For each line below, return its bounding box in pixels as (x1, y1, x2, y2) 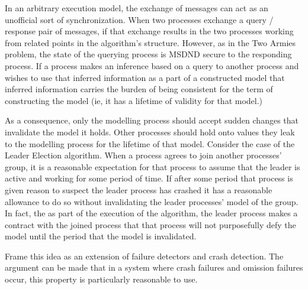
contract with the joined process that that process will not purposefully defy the (5, 218, 296, 230)
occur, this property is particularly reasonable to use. (5, 273, 198, 285)
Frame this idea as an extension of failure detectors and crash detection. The (5, 249, 284, 262)
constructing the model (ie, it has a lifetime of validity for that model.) (5, 94, 263, 106)
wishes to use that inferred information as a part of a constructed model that (5, 71, 285, 83)
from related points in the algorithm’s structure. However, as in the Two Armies (5, 36, 296, 48)
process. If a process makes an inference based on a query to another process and (5, 59, 299, 72)
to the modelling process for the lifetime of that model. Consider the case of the (5, 137, 295, 150)
